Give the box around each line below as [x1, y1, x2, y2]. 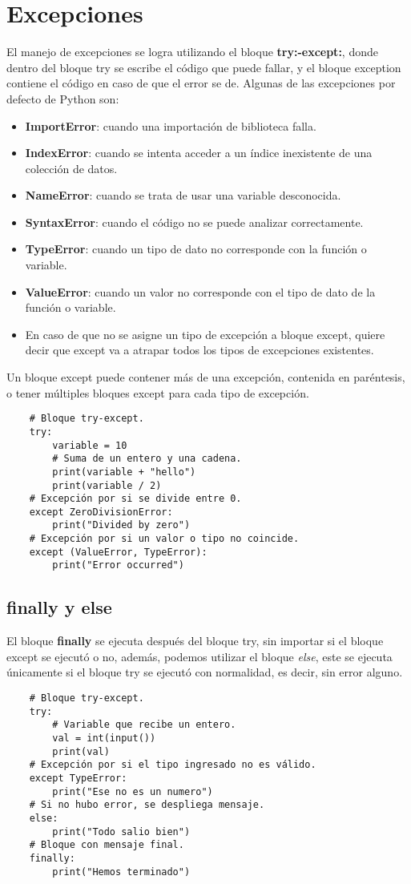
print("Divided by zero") [52, 519, 191, 531]
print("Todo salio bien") [52, 825, 191, 838]
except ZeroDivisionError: [29, 506, 173, 518]
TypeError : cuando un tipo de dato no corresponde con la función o [25, 240, 367, 257]
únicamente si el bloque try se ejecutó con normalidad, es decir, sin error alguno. [6, 664, 403, 680]
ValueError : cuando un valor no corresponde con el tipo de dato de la [25, 283, 376, 300]
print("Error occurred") [52, 559, 184, 571]
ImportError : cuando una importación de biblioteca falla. [25, 117, 316, 134]
